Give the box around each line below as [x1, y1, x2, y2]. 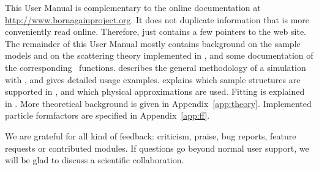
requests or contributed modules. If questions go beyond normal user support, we [5, 141, 309, 154]
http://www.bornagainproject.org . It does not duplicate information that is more [5, 13, 310, 26]
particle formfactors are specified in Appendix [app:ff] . [5, 109, 210, 122]
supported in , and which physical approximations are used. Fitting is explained [5, 85, 305, 98]
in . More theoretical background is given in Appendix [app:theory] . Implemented [5, 97, 312, 109]
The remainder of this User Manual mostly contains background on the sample [5, 37, 301, 50]
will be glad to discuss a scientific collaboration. [5, 153, 184, 166]
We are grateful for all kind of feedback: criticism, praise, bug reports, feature [5, 129, 296, 142]
